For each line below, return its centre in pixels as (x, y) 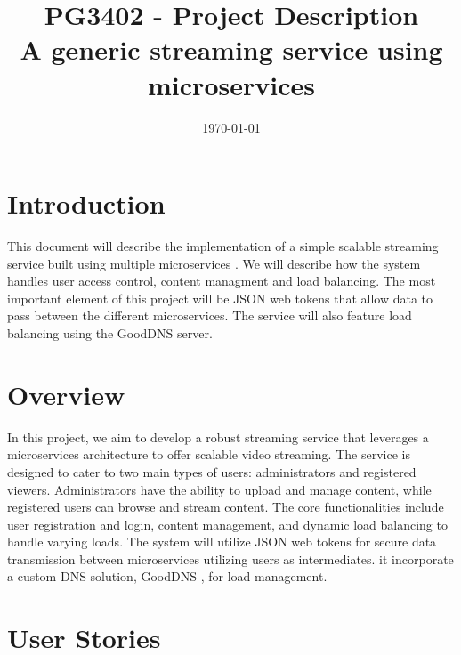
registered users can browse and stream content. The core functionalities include (226, 507)
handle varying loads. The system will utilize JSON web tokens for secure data (222, 542)
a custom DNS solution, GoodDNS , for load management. (167, 576)
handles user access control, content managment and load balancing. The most (222, 281)
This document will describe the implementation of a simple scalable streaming (223, 246)
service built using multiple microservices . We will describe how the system (214, 263)
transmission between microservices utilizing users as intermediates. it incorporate (230, 558)
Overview (66, 394)
